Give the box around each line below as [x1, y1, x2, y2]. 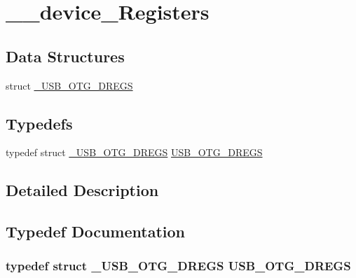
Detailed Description [6, 179, 159, 201]
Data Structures [6, 45, 125, 67]
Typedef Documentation [6, 221, 185, 242]
